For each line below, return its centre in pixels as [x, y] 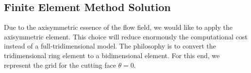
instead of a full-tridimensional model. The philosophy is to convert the [110, 46]
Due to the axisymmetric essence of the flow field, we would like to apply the [118, 27]
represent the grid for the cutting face [60, 65]
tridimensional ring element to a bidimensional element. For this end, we [112, 55]
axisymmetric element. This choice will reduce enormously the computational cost [126, 36]
